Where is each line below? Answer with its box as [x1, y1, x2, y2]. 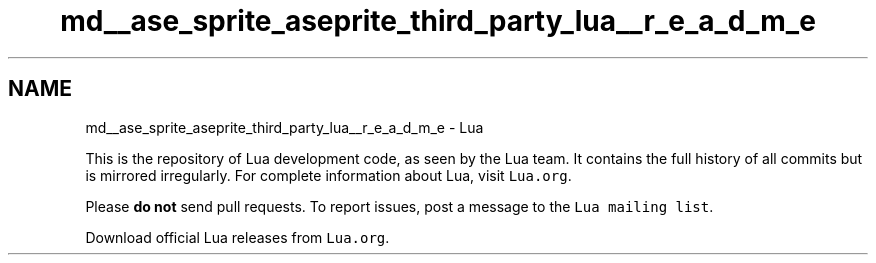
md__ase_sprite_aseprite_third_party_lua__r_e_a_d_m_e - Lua [85, 118, 484, 136]
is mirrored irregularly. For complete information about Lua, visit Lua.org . [85, 166, 572, 184]
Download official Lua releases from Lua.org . [85, 228, 390, 246]
